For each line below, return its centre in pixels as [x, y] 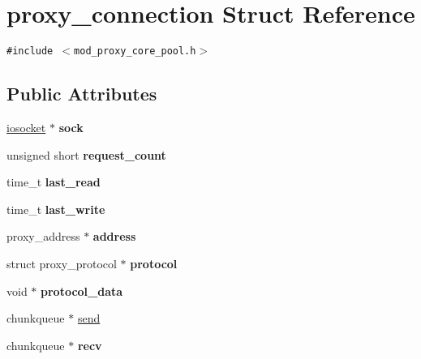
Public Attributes [82, 94]
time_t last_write [56, 209]
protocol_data [82, 291]
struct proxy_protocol [62, 263]
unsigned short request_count [86, 154]
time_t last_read [54, 182]
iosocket [26, 127]
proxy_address [43, 236]
